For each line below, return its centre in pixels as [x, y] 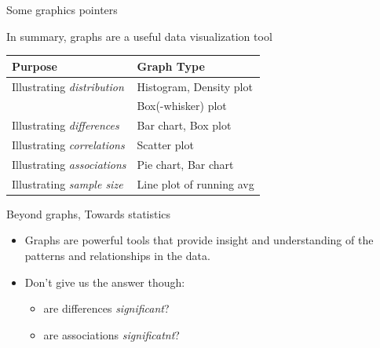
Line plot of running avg [195, 183]
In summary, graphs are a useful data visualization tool [139, 36]
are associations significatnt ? [111, 334]
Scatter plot [165, 145]
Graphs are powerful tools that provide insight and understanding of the [199, 240]
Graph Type [171, 66]
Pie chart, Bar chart [185, 164]
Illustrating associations [69, 164]
